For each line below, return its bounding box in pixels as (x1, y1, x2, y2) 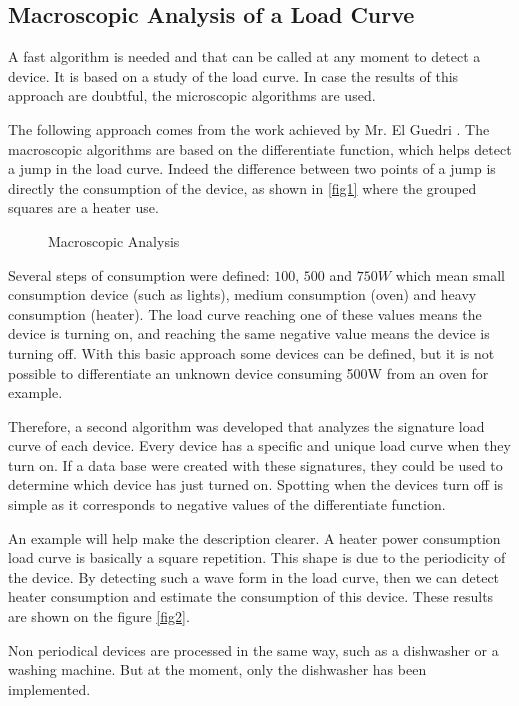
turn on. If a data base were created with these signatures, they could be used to (8, 454, 503, 475)
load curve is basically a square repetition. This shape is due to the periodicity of (8, 547, 506, 568)
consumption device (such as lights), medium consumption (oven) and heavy (8, 284, 477, 305)
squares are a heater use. (8, 197, 159, 218)
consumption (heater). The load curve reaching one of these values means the (8, 303, 482, 324)
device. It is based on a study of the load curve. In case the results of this (8, 65, 459, 86)
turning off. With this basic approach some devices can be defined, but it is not (8, 342, 495, 363)
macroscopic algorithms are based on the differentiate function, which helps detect (8, 138, 512, 159)
